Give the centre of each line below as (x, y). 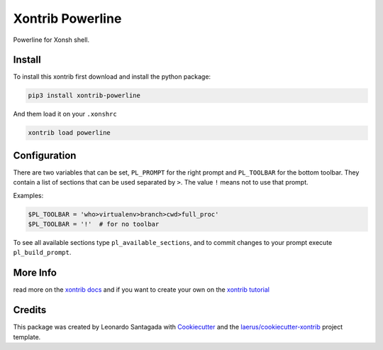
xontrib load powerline (70, 133)
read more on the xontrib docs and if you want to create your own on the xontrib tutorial (141, 290)
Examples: (28, 195)
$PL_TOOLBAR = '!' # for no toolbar (94, 224)
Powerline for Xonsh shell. (51, 40)
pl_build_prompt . (42, 253)
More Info (35, 273)
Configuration (45, 155)
